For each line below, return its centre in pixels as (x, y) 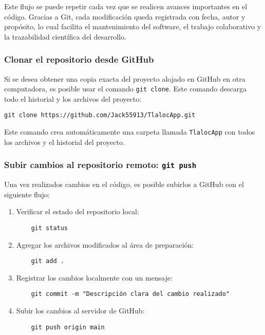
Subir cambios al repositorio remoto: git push (100, 165)
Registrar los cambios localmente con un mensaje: (94, 277)
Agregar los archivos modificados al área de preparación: (105, 244)
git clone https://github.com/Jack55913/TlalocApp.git (100, 115)
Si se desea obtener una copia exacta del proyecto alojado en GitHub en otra (125, 78)
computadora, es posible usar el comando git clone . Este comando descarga (126, 89)
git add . (48, 261)
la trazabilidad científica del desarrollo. (65, 36)
